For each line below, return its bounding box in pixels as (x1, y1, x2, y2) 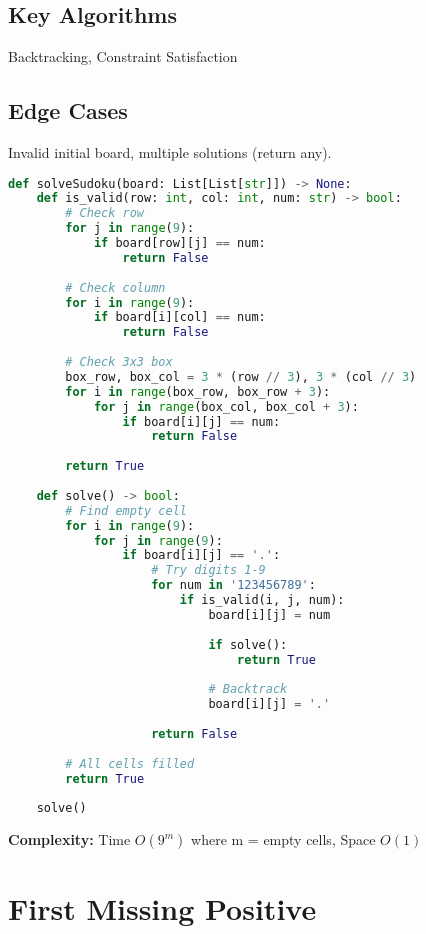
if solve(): (208, 637, 288, 652)
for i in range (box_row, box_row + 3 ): (65, 384, 331, 399)
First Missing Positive (8, 888, 317, 929)
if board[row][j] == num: (93, 236, 266, 251)
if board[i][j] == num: (122, 414, 281, 429)
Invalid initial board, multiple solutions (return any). (8, 142, 332, 162)
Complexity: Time (8, 829, 131, 850)
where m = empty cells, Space (191, 829, 376, 850)
